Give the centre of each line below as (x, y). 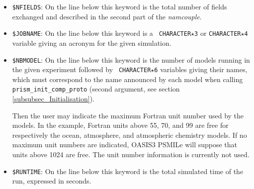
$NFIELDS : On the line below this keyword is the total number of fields (120, 6)
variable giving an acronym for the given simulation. (92, 43)
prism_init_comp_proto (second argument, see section (96, 89)
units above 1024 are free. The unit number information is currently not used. (131, 154)
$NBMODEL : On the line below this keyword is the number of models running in (131, 59)
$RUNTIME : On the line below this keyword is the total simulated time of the (128, 171)
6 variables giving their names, (201, 69)
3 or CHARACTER (218, 33)
